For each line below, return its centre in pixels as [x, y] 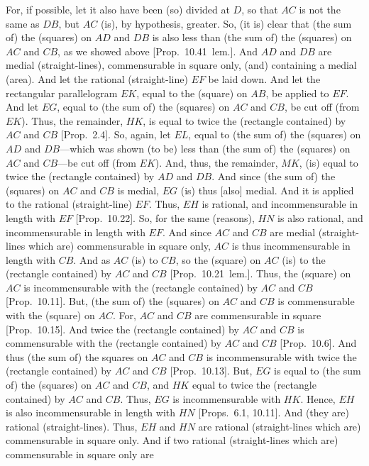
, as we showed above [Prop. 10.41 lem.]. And [158, 51]
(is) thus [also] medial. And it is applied [267, 190]
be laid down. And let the [264, 78]
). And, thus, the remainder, [216, 162]
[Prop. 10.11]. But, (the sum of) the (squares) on [112, 301]
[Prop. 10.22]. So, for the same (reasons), [165, 217]
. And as [92, 259]
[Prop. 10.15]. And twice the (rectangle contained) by [122, 329]
